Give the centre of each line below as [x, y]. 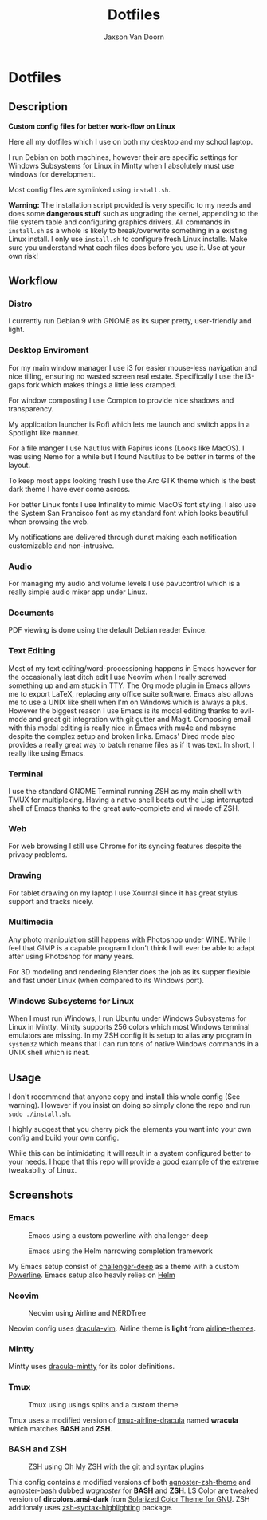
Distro [20, 304]
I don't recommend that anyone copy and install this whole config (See [124, 1097]
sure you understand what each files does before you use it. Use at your [127, 247]
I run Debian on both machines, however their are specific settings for [123, 157]
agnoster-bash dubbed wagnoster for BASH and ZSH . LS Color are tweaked [133, 1490]
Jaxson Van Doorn [134, 37]
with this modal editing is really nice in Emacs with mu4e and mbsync [122, 728]
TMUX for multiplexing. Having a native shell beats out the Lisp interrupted [131, 800]
